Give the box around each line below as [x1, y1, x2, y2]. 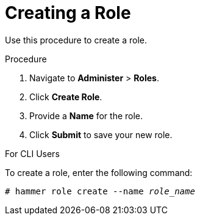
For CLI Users [5, 148, 60, 159]
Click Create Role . [29, 91, 102, 102]
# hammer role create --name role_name [5, 186, 195, 196]
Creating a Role [5, 2, 131, 23]
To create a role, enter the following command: [5, 167, 193, 178]
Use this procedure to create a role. [5, 34, 147, 45]
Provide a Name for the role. [29, 110, 143, 121]
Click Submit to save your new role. [29, 129, 173, 140]
